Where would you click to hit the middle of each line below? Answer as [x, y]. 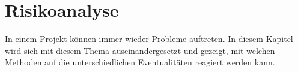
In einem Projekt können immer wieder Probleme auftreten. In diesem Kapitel [149, 39]
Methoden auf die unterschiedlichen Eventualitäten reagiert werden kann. [140, 62]
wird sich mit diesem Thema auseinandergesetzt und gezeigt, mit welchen [140, 50]
